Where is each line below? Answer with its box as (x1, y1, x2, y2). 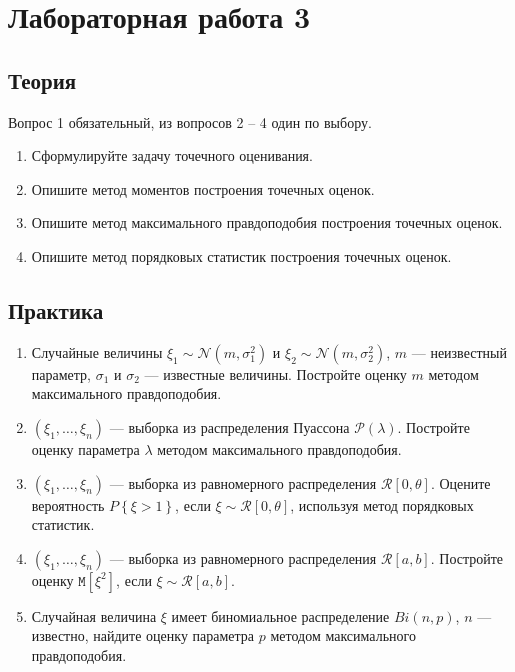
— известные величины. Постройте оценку (144, 363, 407, 384)
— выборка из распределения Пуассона (109, 416, 350, 437)
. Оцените (430, 472, 491, 493)
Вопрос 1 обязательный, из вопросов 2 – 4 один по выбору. (8, 111, 372, 132)
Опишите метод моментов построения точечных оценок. (31, 178, 375, 199)
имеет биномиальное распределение (171, 605, 390, 626)
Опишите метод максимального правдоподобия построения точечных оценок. (31, 212, 503, 233)
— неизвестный (411, 341, 507, 362)
